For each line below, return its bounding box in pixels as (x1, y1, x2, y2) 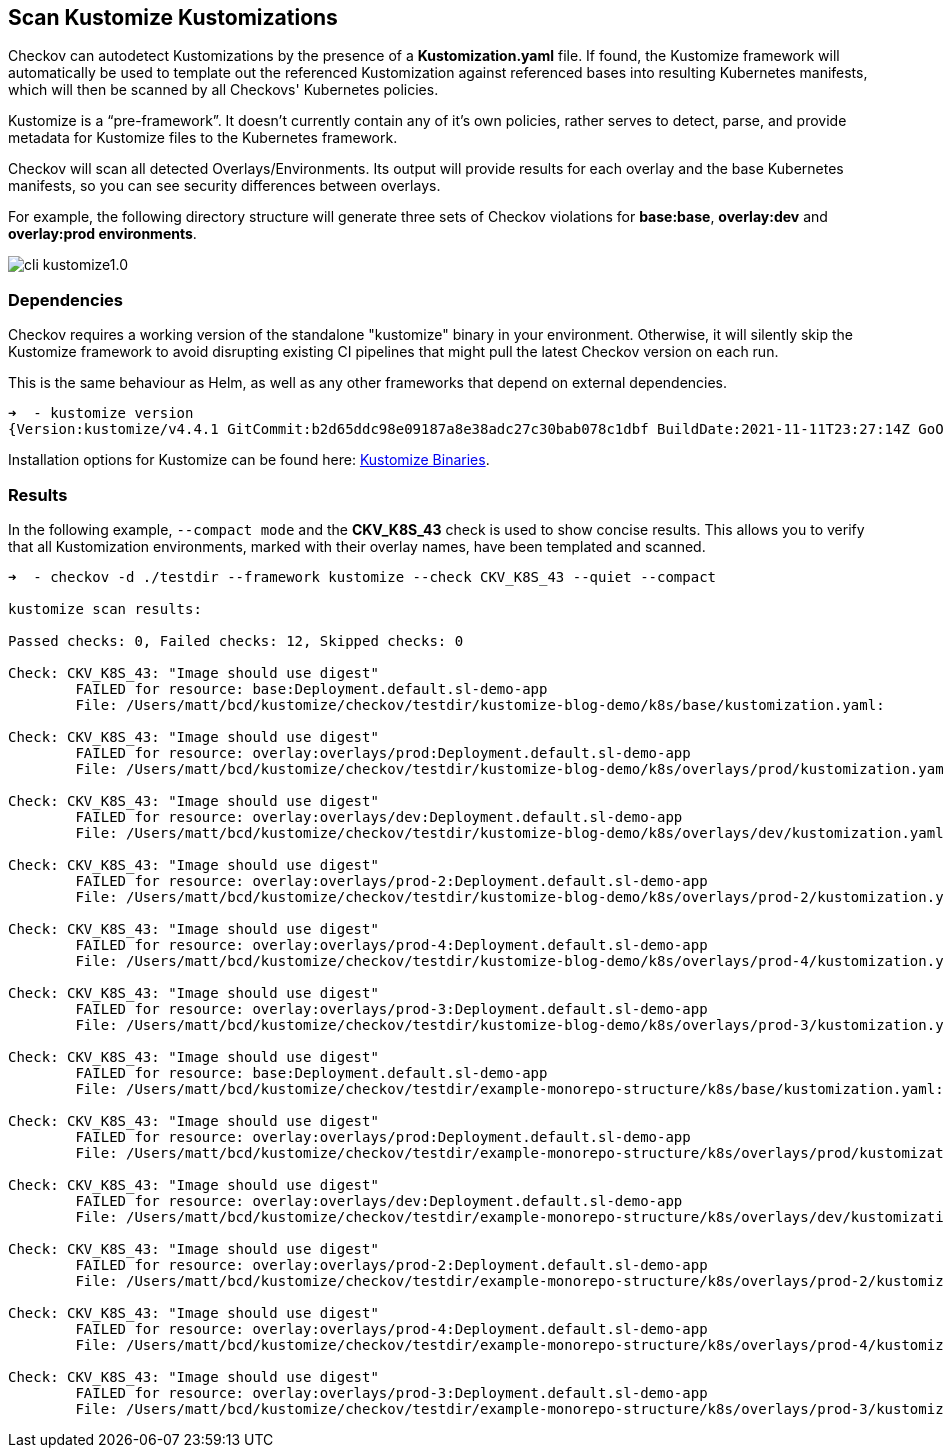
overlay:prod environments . (8, 225, 197, 243)
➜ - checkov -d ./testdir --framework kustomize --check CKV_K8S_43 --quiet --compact (8, 568, 717, 585)
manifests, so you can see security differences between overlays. (8, 177, 441, 195)
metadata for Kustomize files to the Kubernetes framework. (8, 129, 398, 147)
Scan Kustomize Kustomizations (8, 5, 338, 30)
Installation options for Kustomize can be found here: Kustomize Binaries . (8, 451, 490, 469)
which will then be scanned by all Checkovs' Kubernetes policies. (8, 81, 439, 99)
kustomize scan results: (8, 600, 202, 617)
